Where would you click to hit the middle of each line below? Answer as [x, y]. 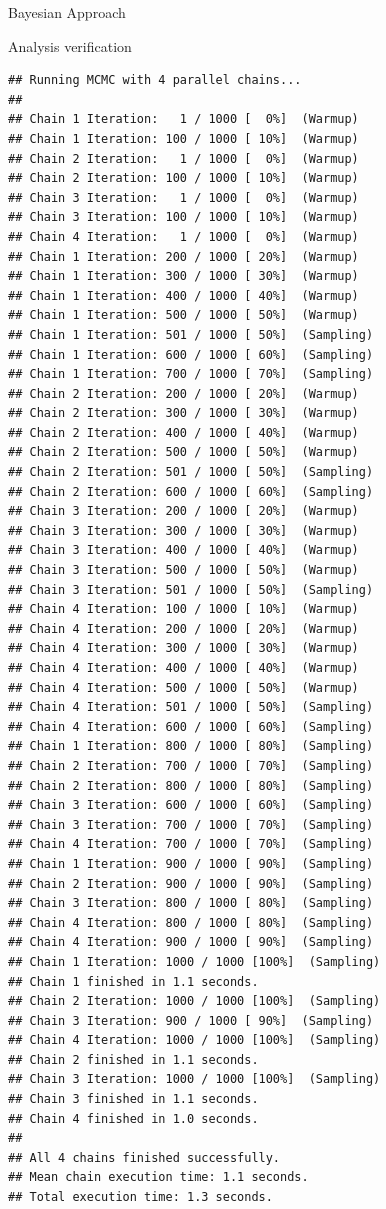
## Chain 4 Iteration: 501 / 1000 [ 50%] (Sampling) [191, 707]
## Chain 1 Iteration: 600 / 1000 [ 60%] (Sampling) [191, 354]
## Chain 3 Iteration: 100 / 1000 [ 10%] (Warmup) [183, 217]
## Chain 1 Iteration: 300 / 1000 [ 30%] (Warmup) [183, 276]
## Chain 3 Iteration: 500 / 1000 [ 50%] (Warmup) [183, 570]
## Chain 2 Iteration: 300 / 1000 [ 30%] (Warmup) [183, 413]
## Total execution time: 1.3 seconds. [140, 1197]
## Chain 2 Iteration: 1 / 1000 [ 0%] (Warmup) [183, 158]
